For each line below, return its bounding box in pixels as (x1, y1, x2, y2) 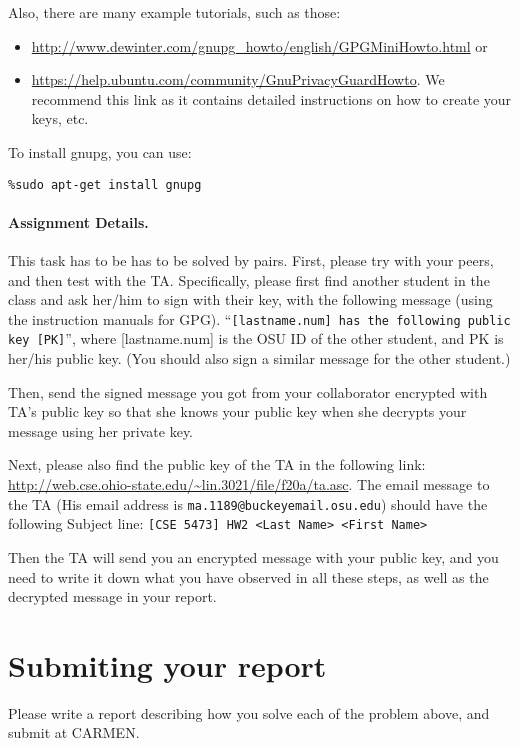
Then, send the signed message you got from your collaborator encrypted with (8, 381, 488, 402)
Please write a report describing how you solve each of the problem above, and (8, 702, 490, 723)
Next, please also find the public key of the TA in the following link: (8, 454, 426, 475)
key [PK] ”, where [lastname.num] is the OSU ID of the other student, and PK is (8, 328, 504, 349)
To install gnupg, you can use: (8, 141, 192, 162)
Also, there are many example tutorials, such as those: (8, 2, 341, 22)
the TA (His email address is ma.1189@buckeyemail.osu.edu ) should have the (8, 493, 488, 514)
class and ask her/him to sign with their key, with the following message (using (8, 289, 493, 310)
